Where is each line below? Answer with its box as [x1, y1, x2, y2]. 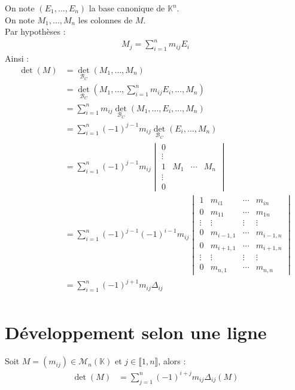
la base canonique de [89, 2, 165, 14]
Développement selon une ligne [5, 320, 267, 345]
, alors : [158, 355, 186, 367]
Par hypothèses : [5, 25, 66, 38]
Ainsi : [5, 52, 29, 65]
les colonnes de [78, 13, 133, 26]
